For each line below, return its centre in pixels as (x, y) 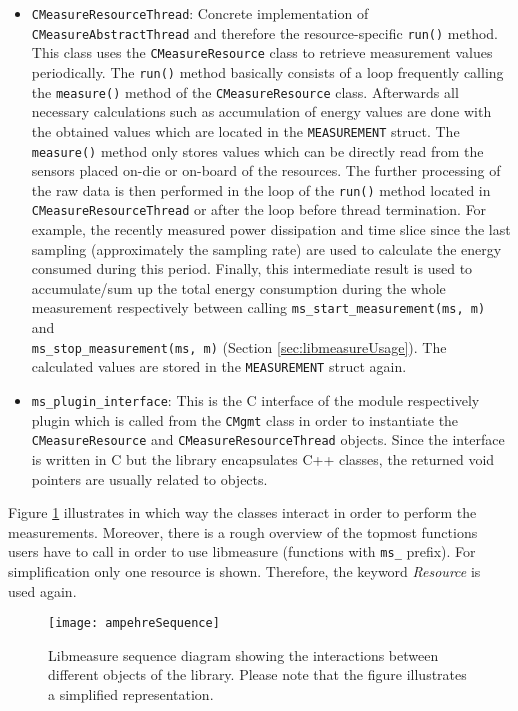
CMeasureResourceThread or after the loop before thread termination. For (259, 209)
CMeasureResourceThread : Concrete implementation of (200, 13)
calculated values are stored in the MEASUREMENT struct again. (219, 366)
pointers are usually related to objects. (149, 478)
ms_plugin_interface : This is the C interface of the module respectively (255, 400)
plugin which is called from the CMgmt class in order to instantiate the (245, 419)
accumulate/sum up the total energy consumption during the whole (238, 287)
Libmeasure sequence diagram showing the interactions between (243, 654)
